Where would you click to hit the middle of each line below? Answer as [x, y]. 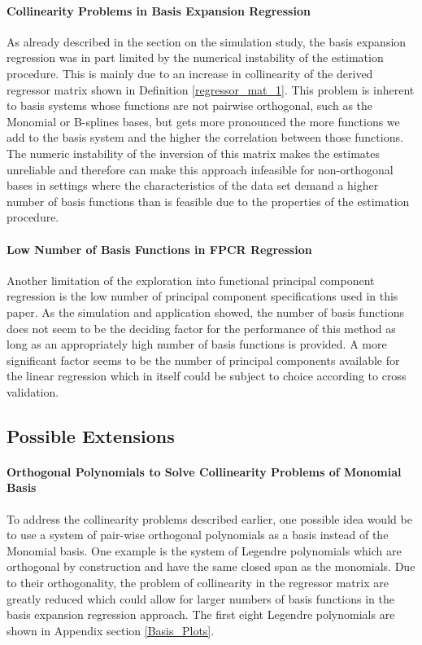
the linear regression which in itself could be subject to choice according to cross [207, 376]
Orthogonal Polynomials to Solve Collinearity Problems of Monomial [204, 471]
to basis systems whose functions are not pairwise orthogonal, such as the [190, 105]
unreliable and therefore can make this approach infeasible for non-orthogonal [200, 169]
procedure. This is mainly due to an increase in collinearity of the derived [190, 73]
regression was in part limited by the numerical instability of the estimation [195, 57]
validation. [33, 391]
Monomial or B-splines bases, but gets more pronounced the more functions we [203, 121]
